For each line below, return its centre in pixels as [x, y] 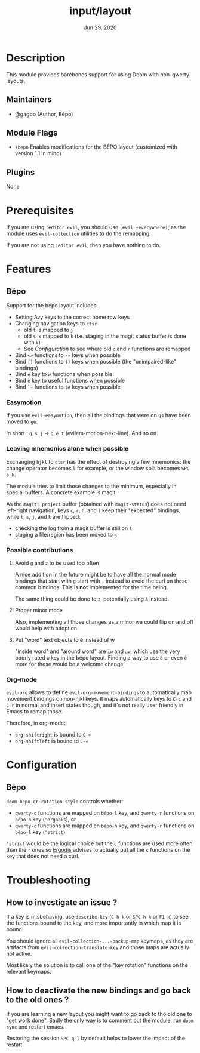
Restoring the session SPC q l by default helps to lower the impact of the [96, 1038]
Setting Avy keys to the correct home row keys [72, 317]
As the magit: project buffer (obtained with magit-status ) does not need [96, 504]
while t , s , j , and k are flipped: [43, 516]
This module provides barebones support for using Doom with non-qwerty [98, 74]
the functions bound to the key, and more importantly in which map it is [94, 923]
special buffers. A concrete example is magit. [62, 492]
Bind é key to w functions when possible [64, 374]
